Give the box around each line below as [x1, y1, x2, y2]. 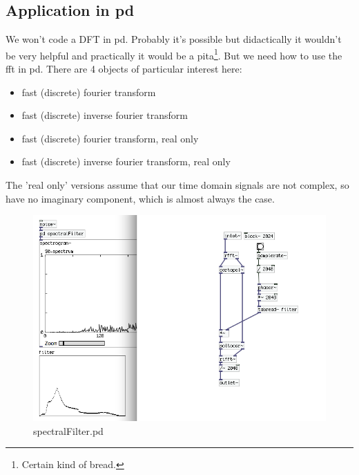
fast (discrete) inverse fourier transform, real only [21, 154, 231, 169]
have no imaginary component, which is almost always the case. [6, 191, 275, 205]
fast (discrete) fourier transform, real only [21, 131, 199, 145]
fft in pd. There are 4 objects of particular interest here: [6, 62, 242, 76]
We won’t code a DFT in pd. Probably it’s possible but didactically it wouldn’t [6, 32, 342, 46]
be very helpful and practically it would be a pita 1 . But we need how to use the [6, 46, 342, 62]
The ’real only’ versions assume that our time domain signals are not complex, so [6, 178, 349, 192]
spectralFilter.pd [33, 423, 104, 438]
